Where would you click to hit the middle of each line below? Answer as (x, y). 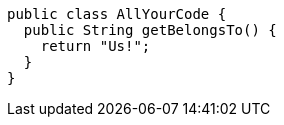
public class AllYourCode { (117, 14)
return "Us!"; (95, 46)
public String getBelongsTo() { (150, 30)
